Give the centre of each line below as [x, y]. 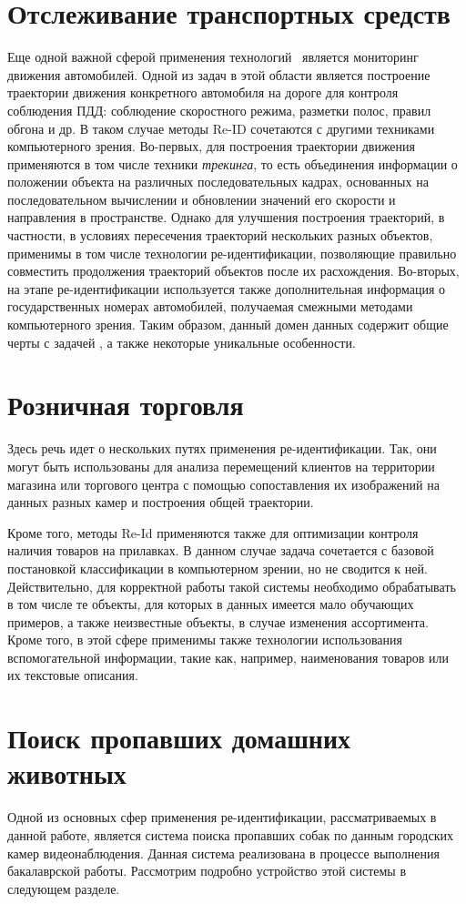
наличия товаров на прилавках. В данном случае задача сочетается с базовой [221, 550]
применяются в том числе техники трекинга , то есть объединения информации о [233, 163]
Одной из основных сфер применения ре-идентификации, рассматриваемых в [222, 817]
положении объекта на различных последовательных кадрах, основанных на [218, 182]
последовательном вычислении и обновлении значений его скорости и [202, 199]
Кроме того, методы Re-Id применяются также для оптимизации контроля [213, 532]
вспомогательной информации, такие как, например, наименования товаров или [228, 657]
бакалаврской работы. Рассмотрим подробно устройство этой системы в [207, 871]
